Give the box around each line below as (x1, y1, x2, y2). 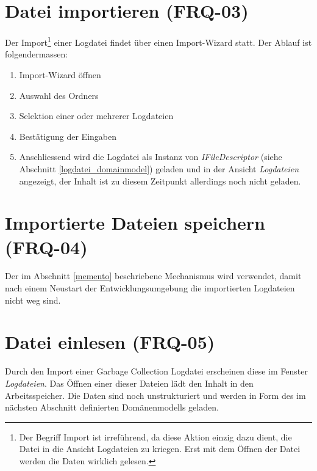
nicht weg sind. (5, 293, 61, 306)
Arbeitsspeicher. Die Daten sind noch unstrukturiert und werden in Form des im (5, 389, 306, 401)
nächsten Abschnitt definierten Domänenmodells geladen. (5, 401, 219, 414)
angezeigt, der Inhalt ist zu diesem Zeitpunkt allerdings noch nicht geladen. (19, 174, 301, 187)
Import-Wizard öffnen (19, 68, 101, 81)
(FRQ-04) (5, 234, 88, 259)
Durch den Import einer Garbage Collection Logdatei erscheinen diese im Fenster (5, 365, 308, 378)
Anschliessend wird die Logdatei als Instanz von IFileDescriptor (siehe (19, 150, 282, 163)
